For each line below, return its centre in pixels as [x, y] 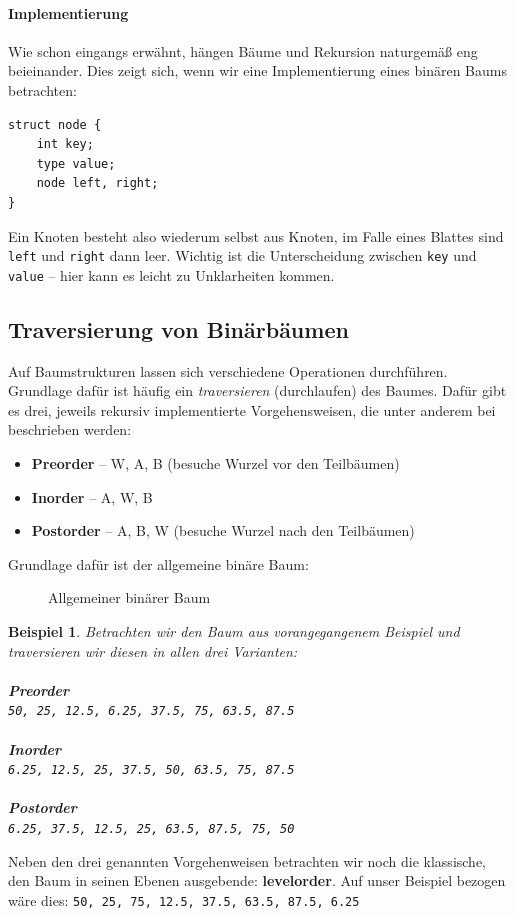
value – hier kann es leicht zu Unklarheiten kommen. [171, 274]
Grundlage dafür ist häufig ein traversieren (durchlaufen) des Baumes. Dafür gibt [257, 390]
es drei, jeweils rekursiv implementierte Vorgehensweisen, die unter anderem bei [252, 409]
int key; [65, 144]
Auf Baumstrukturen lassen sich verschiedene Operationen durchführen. [228, 370]
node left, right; [97, 183]
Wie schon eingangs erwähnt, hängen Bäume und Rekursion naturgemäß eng [243, 50]
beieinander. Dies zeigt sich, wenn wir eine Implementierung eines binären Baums [257, 70]
